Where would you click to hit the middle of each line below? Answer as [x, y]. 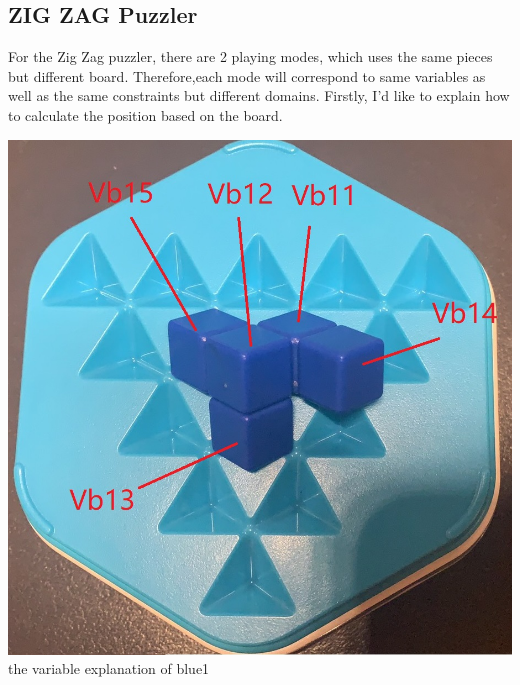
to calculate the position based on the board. [145, 114]
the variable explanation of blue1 [109, 668]
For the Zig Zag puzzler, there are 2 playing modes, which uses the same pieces [250, 56]
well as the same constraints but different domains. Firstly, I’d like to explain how [259, 95]
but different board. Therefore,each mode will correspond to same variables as [247, 75]
